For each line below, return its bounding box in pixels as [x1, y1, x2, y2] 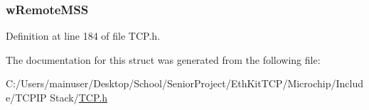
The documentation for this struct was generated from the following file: [6, 52, 321, 67]
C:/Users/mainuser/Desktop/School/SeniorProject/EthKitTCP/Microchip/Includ [6, 76, 364, 91]
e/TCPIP [6, 90, 47, 104]
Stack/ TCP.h [50, 90, 107, 104]
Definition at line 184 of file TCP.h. [6, 28, 161, 43]
